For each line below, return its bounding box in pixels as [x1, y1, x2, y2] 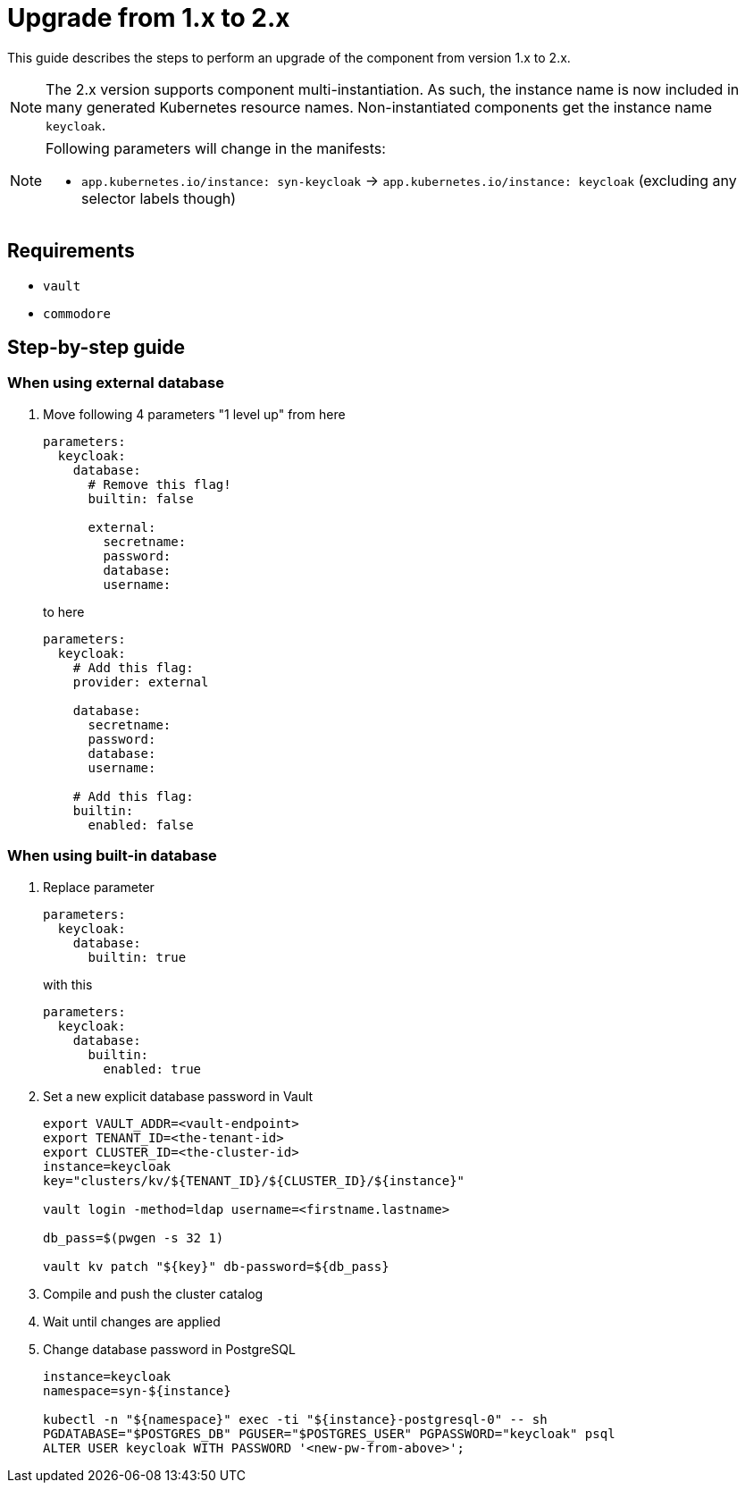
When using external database [7, 374, 224, 392]
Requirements [7, 240, 135, 263]
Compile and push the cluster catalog [43, 1285, 264, 1301]
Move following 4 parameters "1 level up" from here [43, 406, 346, 422]
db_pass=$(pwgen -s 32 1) [43, 1230, 224, 1245]
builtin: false [88, 491, 194, 506]
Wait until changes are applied [43, 1313, 221, 1329]
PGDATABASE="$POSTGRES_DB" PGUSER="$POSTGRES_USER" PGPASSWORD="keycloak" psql [43, 1426, 615, 1441]
